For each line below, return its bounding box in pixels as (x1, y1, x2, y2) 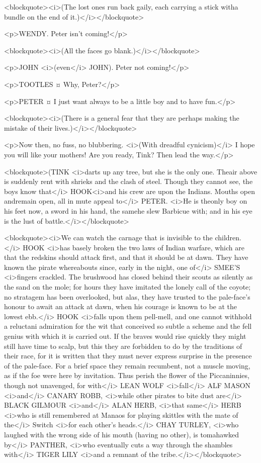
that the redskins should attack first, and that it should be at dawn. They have (4, 252, 248, 262)
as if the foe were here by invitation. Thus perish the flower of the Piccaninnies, (4, 370, 249, 381)
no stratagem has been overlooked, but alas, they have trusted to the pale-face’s (4, 291, 250, 302)
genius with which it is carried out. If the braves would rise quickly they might (4, 331, 246, 341)
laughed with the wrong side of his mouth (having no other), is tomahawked (4, 429, 239, 439)
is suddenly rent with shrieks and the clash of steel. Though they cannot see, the (4, 176, 253, 187)
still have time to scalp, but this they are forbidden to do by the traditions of (4, 340, 242, 351)
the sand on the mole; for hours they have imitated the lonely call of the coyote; (4, 282, 251, 292)
